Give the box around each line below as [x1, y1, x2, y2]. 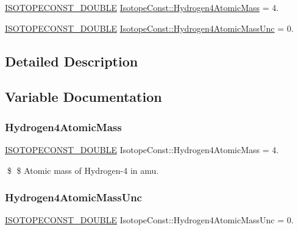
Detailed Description [5, 51, 138, 70]
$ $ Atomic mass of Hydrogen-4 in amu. [7, 164, 159, 176]
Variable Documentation [5, 87, 162, 106]
